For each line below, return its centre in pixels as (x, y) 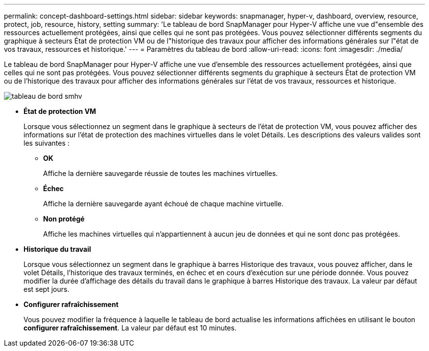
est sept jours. (47, 289)
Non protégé (64, 219)
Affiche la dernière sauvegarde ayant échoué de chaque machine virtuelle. (164, 204)
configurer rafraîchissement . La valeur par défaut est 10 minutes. (130, 328)
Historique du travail (57, 249)
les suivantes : (47, 143)
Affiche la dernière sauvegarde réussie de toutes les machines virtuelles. (161, 173)
